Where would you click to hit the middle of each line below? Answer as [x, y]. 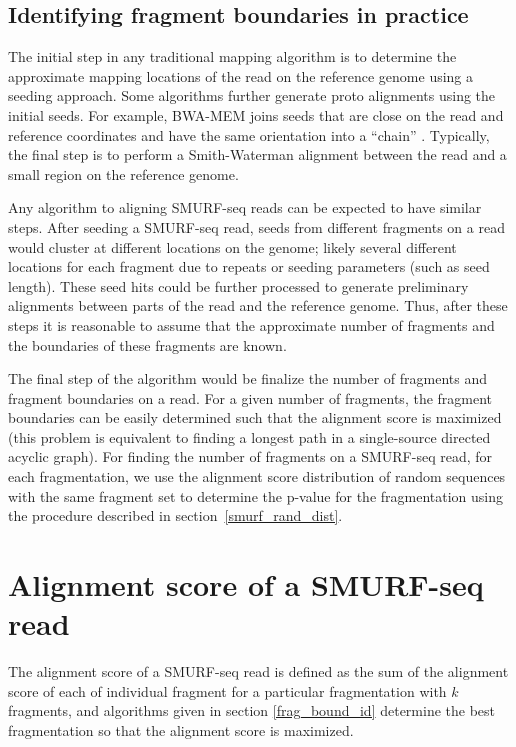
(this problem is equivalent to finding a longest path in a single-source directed [249, 436]
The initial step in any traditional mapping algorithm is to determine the [232, 56]
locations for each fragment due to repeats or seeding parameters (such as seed [249, 266]
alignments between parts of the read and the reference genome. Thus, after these [258, 305]
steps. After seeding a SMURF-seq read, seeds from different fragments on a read [256, 226]
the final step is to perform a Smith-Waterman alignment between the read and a [257, 154]
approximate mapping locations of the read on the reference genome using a [241, 75]
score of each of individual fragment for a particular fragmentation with [227, 690]
